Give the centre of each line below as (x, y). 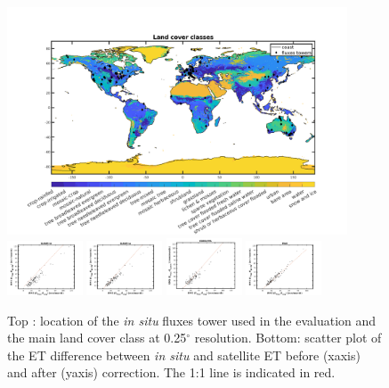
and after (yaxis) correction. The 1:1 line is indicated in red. (171, 372)
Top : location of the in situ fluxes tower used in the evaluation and (192, 320)
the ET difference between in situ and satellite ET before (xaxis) (184, 355)
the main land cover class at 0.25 (97, 338)
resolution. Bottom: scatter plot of (288, 338)
